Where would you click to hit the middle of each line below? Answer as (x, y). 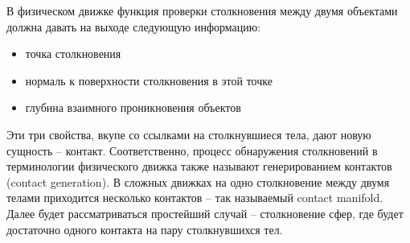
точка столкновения (73, 54)
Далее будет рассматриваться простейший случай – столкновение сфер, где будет (205, 213)
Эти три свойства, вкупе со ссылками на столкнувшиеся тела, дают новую (189, 134)
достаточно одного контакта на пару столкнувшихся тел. (145, 229)
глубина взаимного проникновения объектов (133, 107)
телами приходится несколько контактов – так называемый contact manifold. (195, 198)
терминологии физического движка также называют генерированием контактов (199, 166)
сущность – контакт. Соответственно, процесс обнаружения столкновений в (192, 150)
